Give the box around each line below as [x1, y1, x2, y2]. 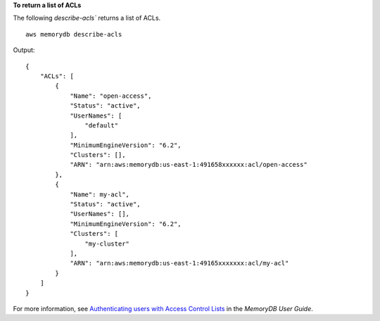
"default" [84, 121, 119, 130]
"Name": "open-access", [70, 92, 152, 100]
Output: [13, 46, 35, 54]
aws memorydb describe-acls [25, 30, 122, 38]
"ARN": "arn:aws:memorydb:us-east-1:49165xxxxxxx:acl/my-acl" [70, 259, 289, 267]
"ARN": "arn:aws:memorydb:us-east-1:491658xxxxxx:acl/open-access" [70, 160, 308, 169]
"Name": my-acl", [70, 190, 130, 199]
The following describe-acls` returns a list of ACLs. [13, 14, 161, 23]
